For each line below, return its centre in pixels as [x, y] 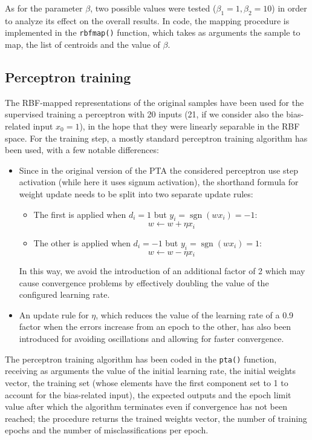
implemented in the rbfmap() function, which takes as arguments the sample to [153, 32]
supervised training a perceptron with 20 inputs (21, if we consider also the [144, 114]
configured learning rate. [64, 294]
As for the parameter [44, 8]
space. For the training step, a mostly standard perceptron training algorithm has [156, 138]
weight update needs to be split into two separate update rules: [136, 194]
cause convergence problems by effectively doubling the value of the [144, 282]
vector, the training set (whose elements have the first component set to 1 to [147, 382]
